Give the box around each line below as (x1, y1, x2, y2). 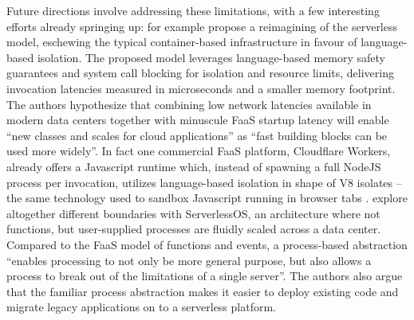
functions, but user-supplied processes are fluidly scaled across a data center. (6, 220, 381, 237)
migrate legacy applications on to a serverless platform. (6, 299, 277, 315)
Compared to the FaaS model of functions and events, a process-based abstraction (6, 236, 408, 252)
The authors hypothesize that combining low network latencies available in (6, 96, 372, 112)
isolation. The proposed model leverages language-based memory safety (37, 49, 385, 65)
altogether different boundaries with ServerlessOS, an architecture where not (6, 205, 380, 221)
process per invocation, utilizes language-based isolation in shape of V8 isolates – (6, 174, 402, 190)
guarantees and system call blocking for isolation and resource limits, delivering (6, 64, 394, 81)
